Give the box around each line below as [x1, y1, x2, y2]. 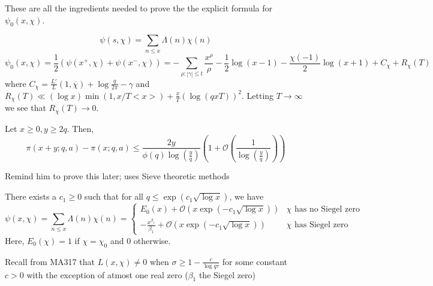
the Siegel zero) [199, 268, 256, 281]
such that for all [84, 190, 143, 203]
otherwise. [133, 234, 171, 246]
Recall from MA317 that [5, 255, 95, 267]
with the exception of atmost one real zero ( [26, 268, 188, 281]
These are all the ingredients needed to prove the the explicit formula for [5, 2, 272, 14]
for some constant [222, 255, 287, 267]
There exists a [5, 190, 57, 203]
